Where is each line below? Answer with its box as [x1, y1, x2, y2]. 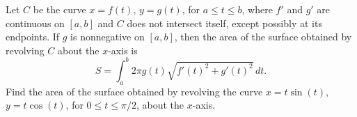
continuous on [6, 15, 65, 30]
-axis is [108, 42, 138, 57]
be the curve [33, 2, 86, 16]
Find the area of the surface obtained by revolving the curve [6, 84, 263, 98]
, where [241, 2, 273, 16]
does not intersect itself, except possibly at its [127, 15, 322, 30]
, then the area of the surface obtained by [174, 29, 352, 44]
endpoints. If [6, 29, 60, 44]
